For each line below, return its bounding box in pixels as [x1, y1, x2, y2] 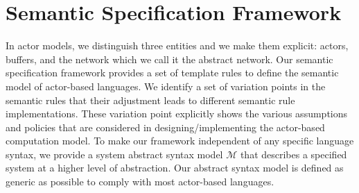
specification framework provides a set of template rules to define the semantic [6, 65, 339, 80]
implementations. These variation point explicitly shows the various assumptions [6, 106, 348, 121]
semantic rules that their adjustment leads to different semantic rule [6, 92, 295, 107]
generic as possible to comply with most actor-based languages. [6, 174, 274, 189]
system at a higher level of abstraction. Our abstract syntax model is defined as [6, 160, 344, 175]
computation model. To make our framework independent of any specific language [6, 133, 354, 148]
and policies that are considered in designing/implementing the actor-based [6, 119, 325, 134]
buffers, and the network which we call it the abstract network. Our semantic [6, 51, 333, 66]
